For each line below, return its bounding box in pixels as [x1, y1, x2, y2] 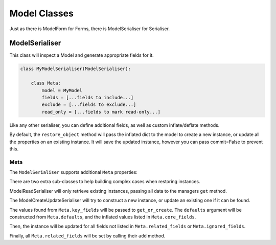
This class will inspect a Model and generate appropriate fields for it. [9, 52, 154, 58]
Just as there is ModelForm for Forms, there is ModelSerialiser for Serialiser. [9, 26, 170, 32]
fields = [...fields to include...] [41, 95, 134, 100]
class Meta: [31, 80, 61, 86]
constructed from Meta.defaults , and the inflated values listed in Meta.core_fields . [9, 214, 196, 220]
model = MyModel [41, 87, 83, 93]
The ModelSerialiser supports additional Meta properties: [9, 169, 137, 175]
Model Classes [9, 8, 74, 19]
